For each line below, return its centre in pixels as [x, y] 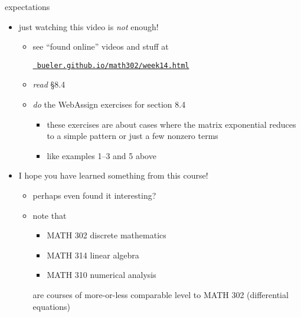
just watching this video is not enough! [89, 26]
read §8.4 [49, 84]
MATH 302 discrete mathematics [107, 235]
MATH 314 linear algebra [93, 255]
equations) [52, 306]
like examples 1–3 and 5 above [102, 155]
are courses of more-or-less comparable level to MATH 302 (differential [161, 294]
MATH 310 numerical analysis [102, 275]
